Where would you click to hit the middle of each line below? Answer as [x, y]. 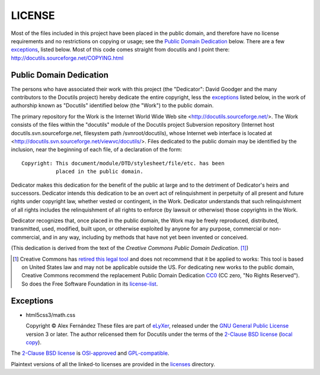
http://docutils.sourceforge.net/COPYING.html [67, 58]
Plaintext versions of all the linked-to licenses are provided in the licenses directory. [113, 364]
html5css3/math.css [51, 315]
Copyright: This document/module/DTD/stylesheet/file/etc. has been [123, 163]
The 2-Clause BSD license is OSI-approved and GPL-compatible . [90, 353]
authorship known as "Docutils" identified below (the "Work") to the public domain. [112, 105]
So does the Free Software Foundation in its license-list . [90, 284]
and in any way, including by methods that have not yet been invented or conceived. [145, 237]
